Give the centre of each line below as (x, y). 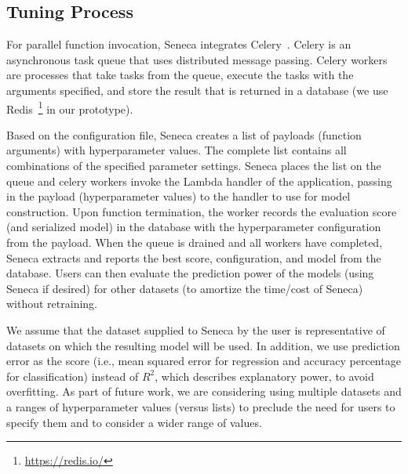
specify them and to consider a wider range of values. (134, 422)
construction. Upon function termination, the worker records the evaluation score (202, 211)
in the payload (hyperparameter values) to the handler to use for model (178, 196)
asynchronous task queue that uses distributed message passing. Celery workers (197, 59)
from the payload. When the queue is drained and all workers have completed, (195, 242)
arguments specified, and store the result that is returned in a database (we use (197, 90)
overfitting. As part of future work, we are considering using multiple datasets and (204, 391)
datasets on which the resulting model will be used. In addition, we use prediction (203, 345)
